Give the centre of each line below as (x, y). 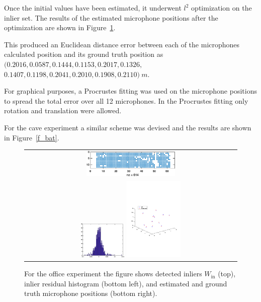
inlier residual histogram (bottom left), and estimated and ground (126, 283)
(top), (227, 274)
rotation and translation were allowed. (63, 110)
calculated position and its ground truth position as (84, 54)
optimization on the (222, 8)
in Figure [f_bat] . (32, 137)
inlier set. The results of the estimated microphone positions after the (111, 17)
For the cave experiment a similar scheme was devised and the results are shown (128, 127)
